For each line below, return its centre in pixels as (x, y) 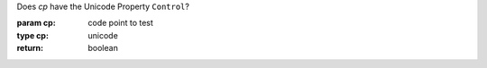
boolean (103, 48)
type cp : (33, 35)
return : (30, 48)
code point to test (120, 23)
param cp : (36, 23)
